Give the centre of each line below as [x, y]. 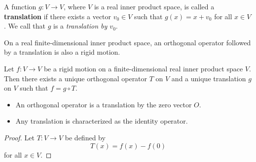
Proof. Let [19, 137]
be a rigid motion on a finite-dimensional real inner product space [143, 68]
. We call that [25, 26]
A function [20, 6]
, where [75, 6]
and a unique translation [209, 78]
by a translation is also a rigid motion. [62, 52]
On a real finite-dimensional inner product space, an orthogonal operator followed [128, 42]
